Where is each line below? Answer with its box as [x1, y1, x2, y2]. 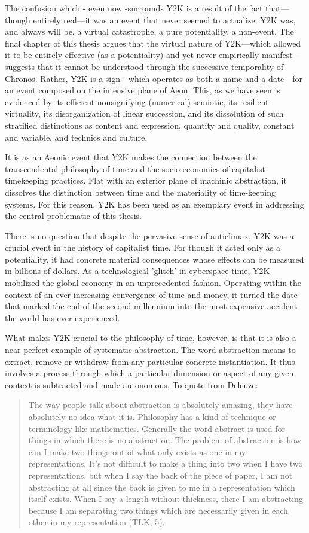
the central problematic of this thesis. [5, 209, 142, 222]
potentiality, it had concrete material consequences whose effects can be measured [5, 252, 304, 265]
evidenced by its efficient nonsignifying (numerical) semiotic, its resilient [5, 95, 269, 108]
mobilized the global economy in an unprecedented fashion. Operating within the [5, 276, 302, 289]
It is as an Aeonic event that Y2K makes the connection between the [5, 151, 257, 163]
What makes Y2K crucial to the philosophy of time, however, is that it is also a [5, 331, 296, 344]
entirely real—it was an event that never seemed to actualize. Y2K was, [33, 13, 296, 26]
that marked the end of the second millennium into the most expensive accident [5, 300, 298, 312]
